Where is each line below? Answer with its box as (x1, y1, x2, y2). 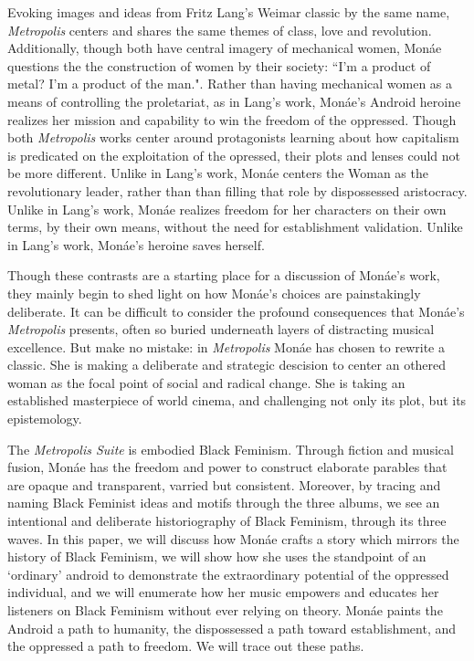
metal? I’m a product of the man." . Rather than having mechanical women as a (7, 74, 453, 93)
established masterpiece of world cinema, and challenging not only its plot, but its (7, 391, 467, 410)
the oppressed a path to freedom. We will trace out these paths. (7, 636, 364, 656)
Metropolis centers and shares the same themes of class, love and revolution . (7, 20, 432, 39)
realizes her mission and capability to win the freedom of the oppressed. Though (7, 110, 457, 129)
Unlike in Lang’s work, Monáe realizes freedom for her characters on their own (7, 199, 447, 218)
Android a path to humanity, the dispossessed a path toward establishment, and (7, 618, 457, 637)
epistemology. (7, 409, 82, 428)
